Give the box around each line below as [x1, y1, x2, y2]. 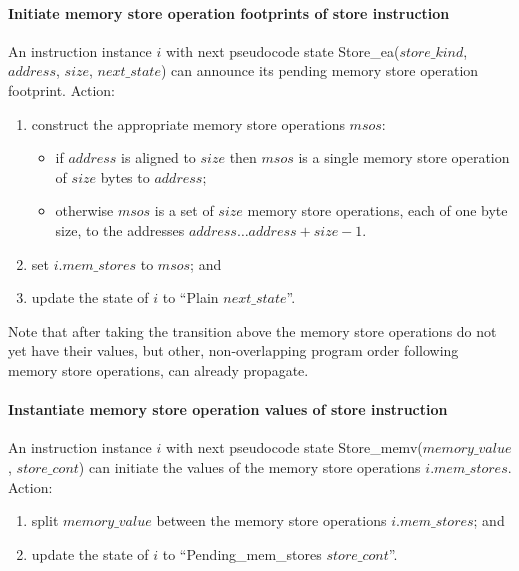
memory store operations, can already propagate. [8, 359, 309, 380]
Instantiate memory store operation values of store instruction [8, 399, 448, 420]
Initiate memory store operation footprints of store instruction [8, 2, 450, 23]
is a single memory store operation [298, 147, 510, 168]
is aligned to [121, 147, 196, 168]
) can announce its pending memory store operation [160, 60, 479, 81]
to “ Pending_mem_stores [162, 543, 322, 564]
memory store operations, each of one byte [247, 200, 508, 221]
